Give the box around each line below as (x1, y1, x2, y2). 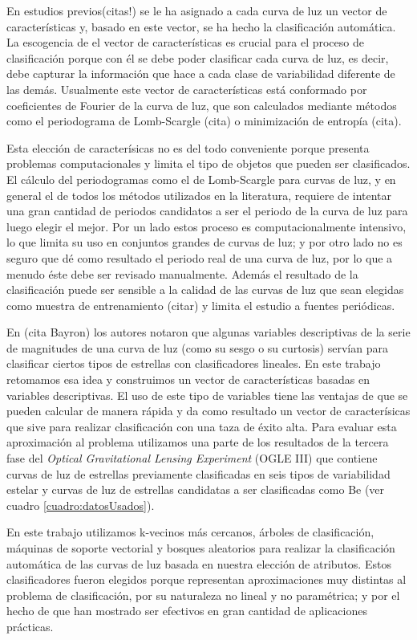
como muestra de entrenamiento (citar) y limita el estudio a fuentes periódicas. (6, 296, 395, 313)
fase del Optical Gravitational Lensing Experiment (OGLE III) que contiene (6, 450, 378, 467)
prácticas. (6, 618, 54, 634)
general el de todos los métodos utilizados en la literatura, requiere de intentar (6, 186, 392, 203)
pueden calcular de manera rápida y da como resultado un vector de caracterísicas (6, 402, 411, 419)
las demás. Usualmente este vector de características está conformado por (6, 80, 367, 97)
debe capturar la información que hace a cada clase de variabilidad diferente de (6, 65, 395, 82)
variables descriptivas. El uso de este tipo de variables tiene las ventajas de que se (6, 386, 408, 403)
